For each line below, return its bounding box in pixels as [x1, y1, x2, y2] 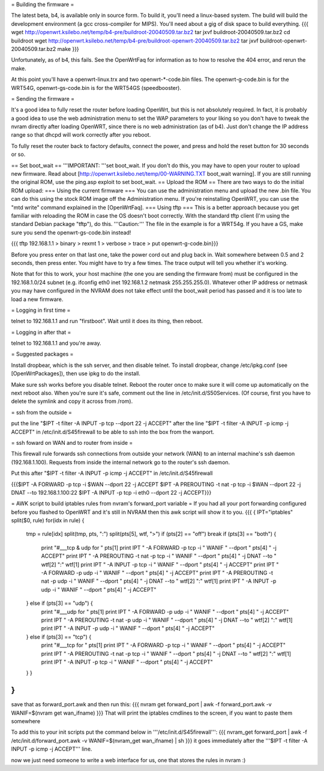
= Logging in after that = [11, 329, 71, 336]
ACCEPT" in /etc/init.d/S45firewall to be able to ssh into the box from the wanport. [11, 428, 215, 435]
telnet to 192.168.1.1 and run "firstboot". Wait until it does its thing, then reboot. [11, 318, 203, 325]
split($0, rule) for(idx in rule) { [11, 517, 85, 524]
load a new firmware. [11, 296, 64, 303]
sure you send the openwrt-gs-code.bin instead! [11, 228, 131, 236]
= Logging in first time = [11, 306, 71, 314]
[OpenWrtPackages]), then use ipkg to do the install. [11, 370, 141, 377]
